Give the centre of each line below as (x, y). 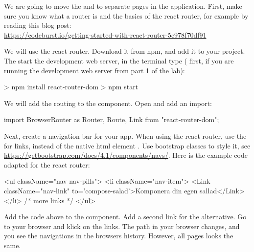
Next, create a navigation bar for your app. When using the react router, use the (125, 136)
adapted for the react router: (47, 164)
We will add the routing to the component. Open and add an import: (108, 103)
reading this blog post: (38, 25)
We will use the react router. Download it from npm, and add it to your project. (125, 51)
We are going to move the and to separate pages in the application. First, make (123, 6)
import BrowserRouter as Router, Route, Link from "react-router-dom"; (112, 119)
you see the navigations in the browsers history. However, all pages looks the (119, 236)
